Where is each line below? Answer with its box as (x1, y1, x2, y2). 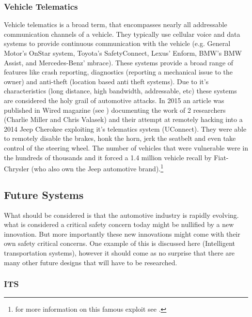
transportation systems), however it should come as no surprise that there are (4, 247, 235, 257)
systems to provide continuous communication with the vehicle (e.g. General (4, 38, 231, 48)
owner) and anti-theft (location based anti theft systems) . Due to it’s (4, 76, 209, 86)
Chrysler (4, 163, 29, 173)
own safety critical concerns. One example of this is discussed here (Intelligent (4, 238, 235, 248)
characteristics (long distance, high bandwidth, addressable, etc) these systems (4, 86, 237, 96)
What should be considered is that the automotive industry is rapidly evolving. (4, 210, 239, 220)
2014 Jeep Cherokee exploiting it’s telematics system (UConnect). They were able (4, 123, 247, 134)
